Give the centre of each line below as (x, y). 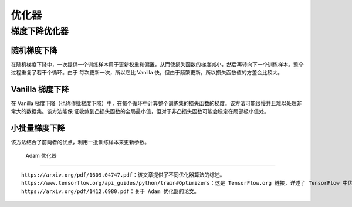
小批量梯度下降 (38, 128)
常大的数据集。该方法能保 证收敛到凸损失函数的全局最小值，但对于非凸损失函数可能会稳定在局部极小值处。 (140, 111)
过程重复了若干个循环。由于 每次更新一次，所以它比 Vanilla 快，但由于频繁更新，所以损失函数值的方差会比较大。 (147, 73)
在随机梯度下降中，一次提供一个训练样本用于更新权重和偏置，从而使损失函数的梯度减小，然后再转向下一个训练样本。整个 (157, 64)
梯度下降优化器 (40, 31)
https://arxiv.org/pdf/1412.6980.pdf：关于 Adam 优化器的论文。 (110, 191)
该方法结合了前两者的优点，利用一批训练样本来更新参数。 (80, 142)
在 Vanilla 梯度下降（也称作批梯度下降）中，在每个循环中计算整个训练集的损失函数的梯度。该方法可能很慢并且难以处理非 (156, 103)
